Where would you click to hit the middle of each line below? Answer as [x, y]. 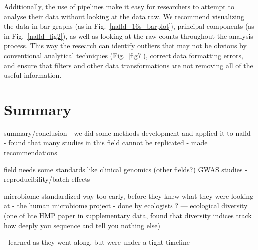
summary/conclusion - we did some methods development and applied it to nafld [127, 133]
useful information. [33, 75]
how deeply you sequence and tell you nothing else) [82, 225]
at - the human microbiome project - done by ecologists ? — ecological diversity [126, 205]
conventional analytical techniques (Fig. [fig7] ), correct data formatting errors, [124, 55]
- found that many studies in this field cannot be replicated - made [106, 143]
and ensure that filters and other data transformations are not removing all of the [129, 65]
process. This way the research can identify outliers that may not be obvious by [125, 46]
